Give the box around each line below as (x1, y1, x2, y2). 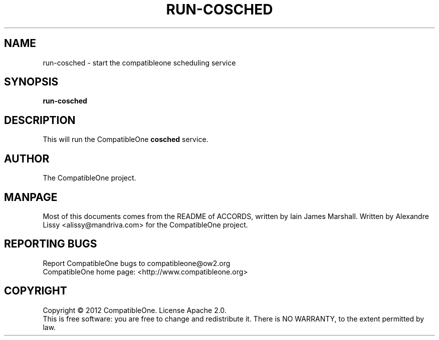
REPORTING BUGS (4, 237, 97, 250)
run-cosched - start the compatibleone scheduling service (43, 58, 236, 67)
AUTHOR (4, 152, 50, 165)
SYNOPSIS (4, 75, 59, 88)
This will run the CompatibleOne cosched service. (43, 135, 208, 144)
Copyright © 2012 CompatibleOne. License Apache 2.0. (43, 305, 227, 314)
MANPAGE (4, 190, 58, 203)
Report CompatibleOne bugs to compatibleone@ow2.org (43, 258, 231, 267)
